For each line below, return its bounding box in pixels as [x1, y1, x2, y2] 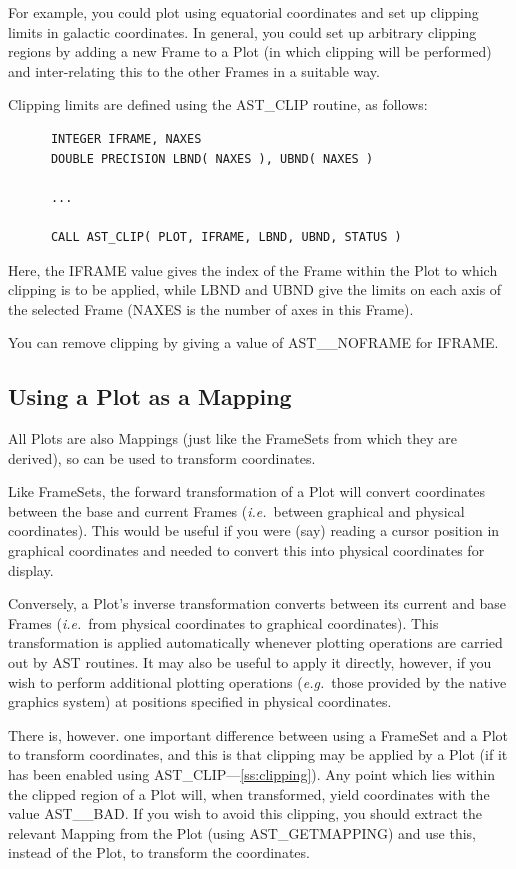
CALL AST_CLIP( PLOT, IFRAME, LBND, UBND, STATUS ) [50, 229, 402, 244]
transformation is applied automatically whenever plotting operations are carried [8, 632, 503, 653]
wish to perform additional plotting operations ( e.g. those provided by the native [8, 671, 507, 692]
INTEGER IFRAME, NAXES [50, 131, 202, 146]
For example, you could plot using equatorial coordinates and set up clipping [8, 2, 479, 22]
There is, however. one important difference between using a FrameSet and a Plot [8, 724, 509, 745]
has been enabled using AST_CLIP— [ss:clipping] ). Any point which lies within [8, 764, 495, 785]
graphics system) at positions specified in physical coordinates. [8, 691, 392, 712]
